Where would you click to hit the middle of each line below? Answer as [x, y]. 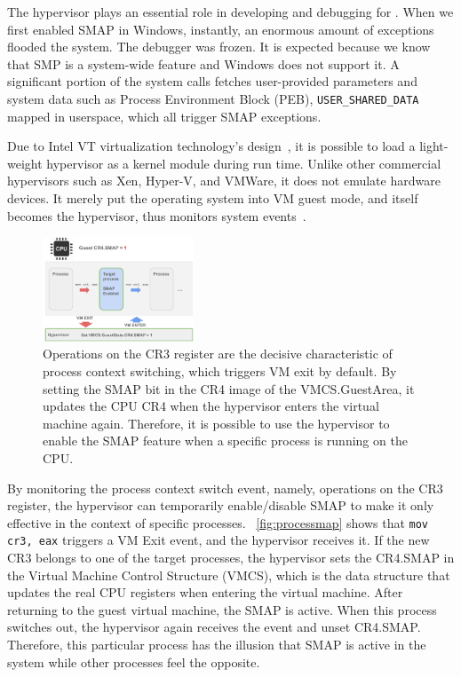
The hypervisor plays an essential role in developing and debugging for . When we [230, 12]
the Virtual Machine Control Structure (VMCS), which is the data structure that [229, 575]
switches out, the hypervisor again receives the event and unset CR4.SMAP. [214, 627]
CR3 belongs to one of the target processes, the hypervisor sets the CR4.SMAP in [231, 558]
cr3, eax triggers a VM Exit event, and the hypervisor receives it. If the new [219, 540]
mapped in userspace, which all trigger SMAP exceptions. [164, 116]
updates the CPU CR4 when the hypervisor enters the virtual [211, 406]
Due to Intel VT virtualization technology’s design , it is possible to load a [211, 146]
